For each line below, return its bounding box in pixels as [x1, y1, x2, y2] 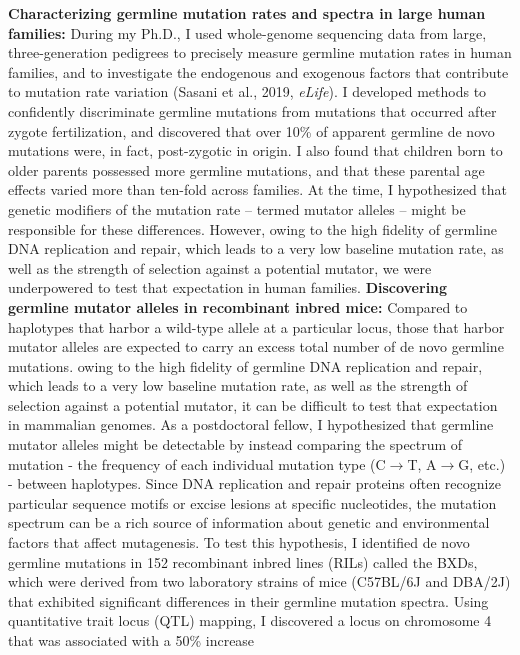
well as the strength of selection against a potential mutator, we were [8, 257, 432, 278]
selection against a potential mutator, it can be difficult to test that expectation [8, 394, 498, 415]
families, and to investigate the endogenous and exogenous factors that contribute [8, 61, 509, 82]
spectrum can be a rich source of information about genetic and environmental [8, 512, 490, 533]
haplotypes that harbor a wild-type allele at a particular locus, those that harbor [8, 316, 505, 337]
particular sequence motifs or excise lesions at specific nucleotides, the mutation [8, 492, 497, 513]
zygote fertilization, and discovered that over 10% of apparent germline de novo [8, 120, 495, 141]
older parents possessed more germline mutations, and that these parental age [8, 159, 485, 180]
